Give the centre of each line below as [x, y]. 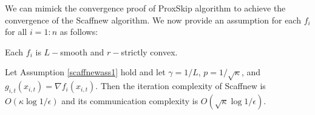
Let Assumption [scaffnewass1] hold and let [85, 72]
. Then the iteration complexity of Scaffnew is [181, 86]
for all [16, 32]
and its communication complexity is [130, 100]
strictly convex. [149, 51]
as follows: [79, 32]
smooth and [82, 51]
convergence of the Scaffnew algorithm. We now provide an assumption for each [153, 20]
